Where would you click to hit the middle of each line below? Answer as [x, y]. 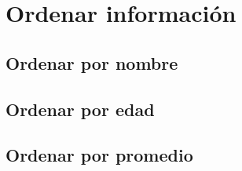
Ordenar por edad [80, 109]
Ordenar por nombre [92, 62]
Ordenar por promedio [99, 155]
